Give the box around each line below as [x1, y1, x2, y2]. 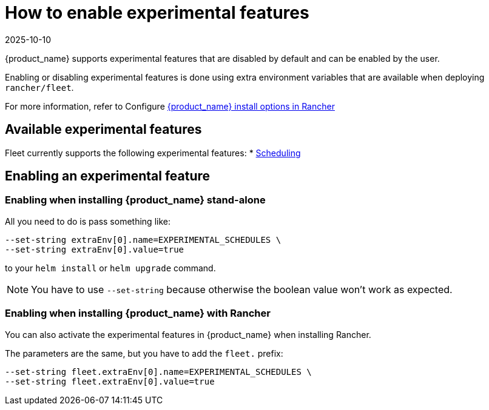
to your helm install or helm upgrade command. [5, 262, 216, 273]
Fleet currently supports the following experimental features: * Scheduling [5, 147, 301, 158]
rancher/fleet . [5, 82, 74, 93]
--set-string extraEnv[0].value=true [5, 244, 184, 254]
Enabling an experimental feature [5, 168, 211, 184]
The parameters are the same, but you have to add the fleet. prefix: [5, 348, 283, 359]
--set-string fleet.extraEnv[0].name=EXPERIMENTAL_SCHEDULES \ [5, 366, 312, 377]
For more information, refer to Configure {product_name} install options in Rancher [5, 101, 335, 111]
